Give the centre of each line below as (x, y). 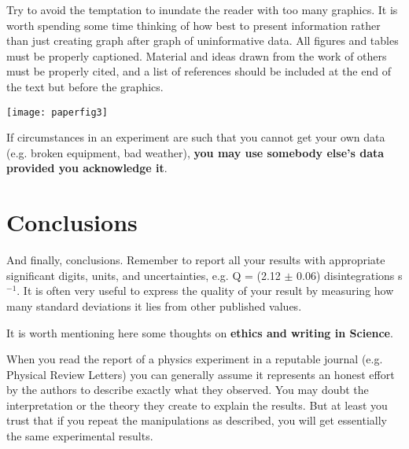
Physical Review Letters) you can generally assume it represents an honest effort (201, 374)
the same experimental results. (80, 436)
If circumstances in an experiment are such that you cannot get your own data (196, 137)
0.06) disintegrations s (350, 275)
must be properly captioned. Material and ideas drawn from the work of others (197, 55)
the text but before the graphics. (85, 86)
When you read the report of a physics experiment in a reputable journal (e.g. (195, 359)
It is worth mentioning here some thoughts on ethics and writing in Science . (200, 332)
